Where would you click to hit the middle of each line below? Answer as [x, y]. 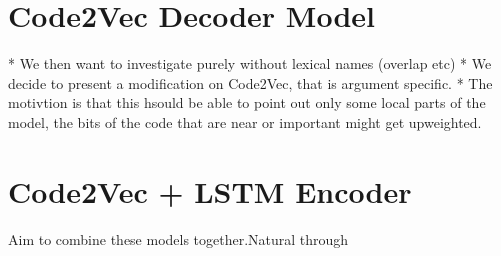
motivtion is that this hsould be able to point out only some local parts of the [247, 102]
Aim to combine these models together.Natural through [178, 238]
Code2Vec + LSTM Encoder [210, 190]
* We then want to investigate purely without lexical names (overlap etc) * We [250, 63]
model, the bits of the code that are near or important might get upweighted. [245, 121]
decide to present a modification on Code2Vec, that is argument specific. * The [250, 82]
